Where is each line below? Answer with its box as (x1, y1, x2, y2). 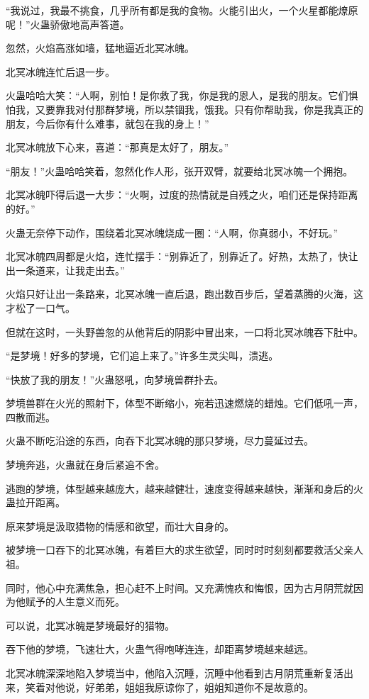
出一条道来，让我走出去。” (6, 262, 125, 277)
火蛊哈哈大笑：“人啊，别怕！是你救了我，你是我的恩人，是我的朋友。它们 (6, 88, 348, 103)
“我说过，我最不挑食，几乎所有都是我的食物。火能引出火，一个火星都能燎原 (6, 3, 358, 17)
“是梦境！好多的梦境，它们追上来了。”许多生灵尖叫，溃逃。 (6, 348, 279, 363)
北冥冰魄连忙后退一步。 (6, 64, 115, 79)
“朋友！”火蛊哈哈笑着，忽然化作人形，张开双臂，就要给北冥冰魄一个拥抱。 (6, 163, 353, 178)
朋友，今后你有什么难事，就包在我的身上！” (6, 116, 209, 130)
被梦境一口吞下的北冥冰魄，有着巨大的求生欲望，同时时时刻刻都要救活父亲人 (6, 542, 363, 557)
